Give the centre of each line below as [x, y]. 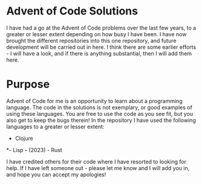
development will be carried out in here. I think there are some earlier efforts [101, 47]
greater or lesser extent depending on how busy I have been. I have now [96, 34]
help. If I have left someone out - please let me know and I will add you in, [98, 168]
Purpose [28, 84]
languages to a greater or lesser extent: [55, 126]
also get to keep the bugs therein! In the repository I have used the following [101, 120]
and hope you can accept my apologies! [56, 174]
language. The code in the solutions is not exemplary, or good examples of [99, 107]
